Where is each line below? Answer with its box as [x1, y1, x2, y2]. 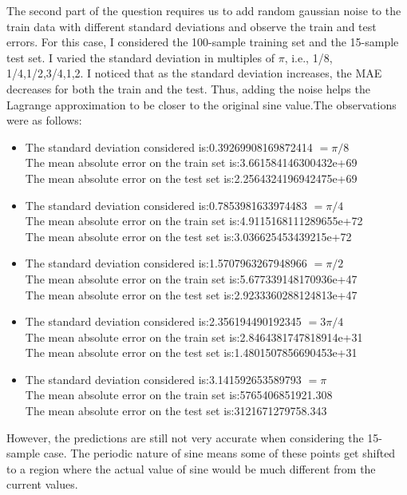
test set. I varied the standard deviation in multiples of [6, 49, 275, 65]
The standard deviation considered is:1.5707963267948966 [25, 255, 307, 271]
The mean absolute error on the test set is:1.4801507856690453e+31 [25, 344, 358, 361]
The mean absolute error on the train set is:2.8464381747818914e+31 [25, 328, 363, 345]
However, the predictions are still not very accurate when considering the [6, 429, 364, 445]
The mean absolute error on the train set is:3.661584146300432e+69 [25, 154, 358, 171]
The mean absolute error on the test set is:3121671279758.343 [25, 402, 327, 419]
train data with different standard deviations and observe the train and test [6, 18, 377, 34]
